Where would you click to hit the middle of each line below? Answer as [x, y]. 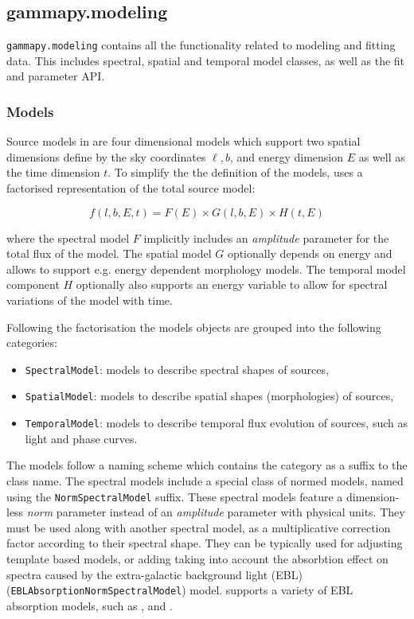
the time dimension [53, 172]
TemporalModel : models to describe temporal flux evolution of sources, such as [216, 423]
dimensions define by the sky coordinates [106, 156]
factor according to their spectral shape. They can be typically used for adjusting [205, 543]
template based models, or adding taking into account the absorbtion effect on [197, 558]
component [33, 284]
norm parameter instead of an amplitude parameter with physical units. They [216, 512]
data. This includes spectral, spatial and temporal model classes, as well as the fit [206, 60]
